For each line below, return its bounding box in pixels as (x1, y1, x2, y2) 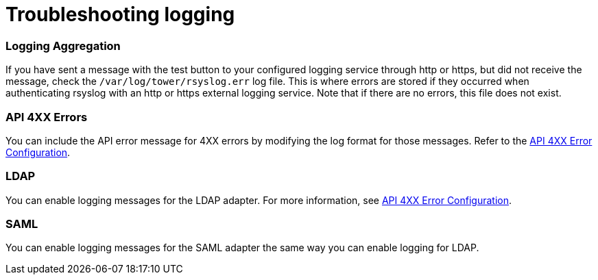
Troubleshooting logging (5, 3, 235, 26)
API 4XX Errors (5, 110, 88, 124)
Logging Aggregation (5, 38, 121, 53)
